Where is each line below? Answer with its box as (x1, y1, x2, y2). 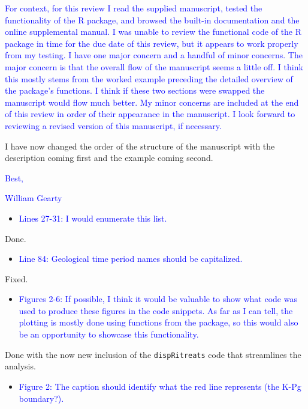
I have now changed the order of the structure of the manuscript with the (5, 139, 275, 152)
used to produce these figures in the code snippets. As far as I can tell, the (19, 304, 293, 317)
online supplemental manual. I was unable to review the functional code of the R (5, 25, 302, 38)
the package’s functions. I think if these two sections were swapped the (5, 84, 265, 97)
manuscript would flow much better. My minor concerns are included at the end (5, 95, 299, 108)
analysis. (5, 360, 36, 372)
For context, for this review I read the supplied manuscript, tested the (5, 2, 262, 14)
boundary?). (19, 392, 64, 404)
